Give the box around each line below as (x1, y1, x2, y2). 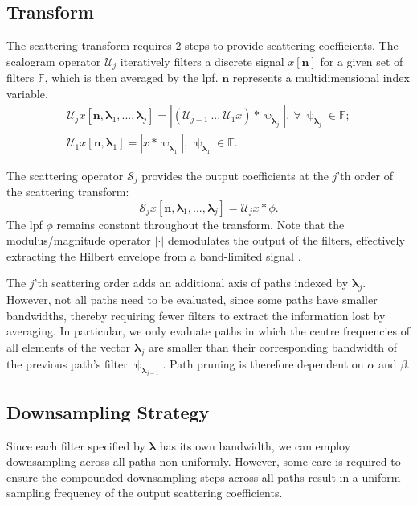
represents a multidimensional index (232, 69, 410, 86)
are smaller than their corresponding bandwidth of (148, 338, 398, 355)
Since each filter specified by (6, 437, 145, 454)
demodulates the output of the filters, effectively (167, 232, 405, 249)
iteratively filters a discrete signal (120, 52, 284, 69)
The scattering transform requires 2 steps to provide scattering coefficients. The (6, 37, 399, 54)
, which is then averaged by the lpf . (44, 69, 219, 86)
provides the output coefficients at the (141, 167, 329, 183)
